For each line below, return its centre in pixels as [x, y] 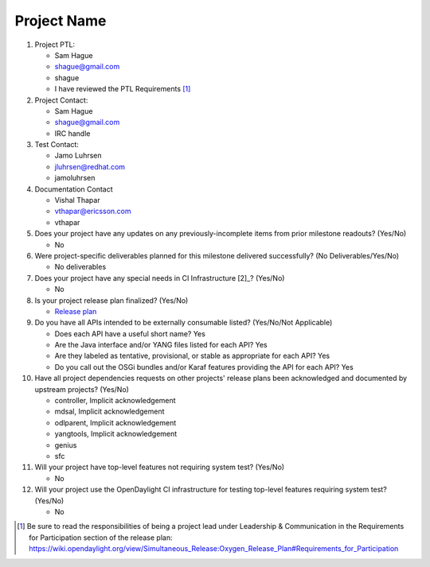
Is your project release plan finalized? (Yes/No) [111, 300]
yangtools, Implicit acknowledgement [116, 434]
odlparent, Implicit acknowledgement [115, 422]
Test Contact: [57, 145]
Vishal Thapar [77, 200]
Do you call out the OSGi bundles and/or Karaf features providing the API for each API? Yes [204, 367]
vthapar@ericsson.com [93, 212]
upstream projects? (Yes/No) [82, 389]
